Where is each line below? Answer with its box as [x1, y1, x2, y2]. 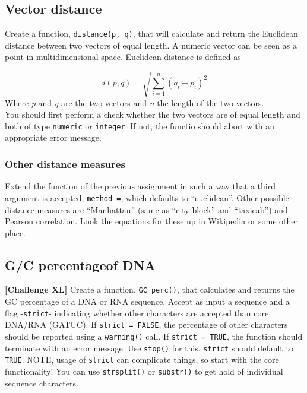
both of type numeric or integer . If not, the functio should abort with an [5, 119, 274, 132]
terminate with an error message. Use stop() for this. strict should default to [5, 341, 293, 354]
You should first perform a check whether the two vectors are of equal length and [5, 108, 300, 121]
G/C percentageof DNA [5, 255, 156, 274]
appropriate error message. [5, 131, 102, 144]
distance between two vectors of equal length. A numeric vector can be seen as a [5, 39, 297, 51]
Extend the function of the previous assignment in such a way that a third [5, 180, 276, 192]
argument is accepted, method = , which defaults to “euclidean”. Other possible [5, 191, 289, 204]
